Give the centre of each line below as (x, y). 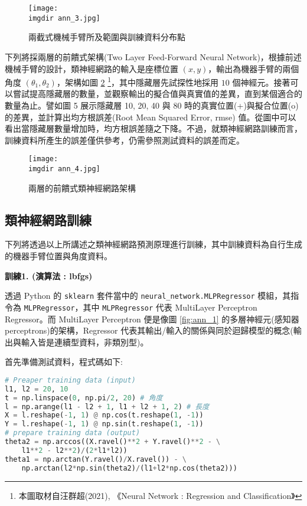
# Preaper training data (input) (70, 380)
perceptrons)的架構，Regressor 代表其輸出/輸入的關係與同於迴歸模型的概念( (149, 330)
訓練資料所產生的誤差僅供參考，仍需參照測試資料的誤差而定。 (125, 140)
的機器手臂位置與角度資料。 (58, 256)
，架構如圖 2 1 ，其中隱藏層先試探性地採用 (138, 81)
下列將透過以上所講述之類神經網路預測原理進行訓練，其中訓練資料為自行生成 (153, 244)
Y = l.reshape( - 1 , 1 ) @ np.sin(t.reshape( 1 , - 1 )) (104, 424)
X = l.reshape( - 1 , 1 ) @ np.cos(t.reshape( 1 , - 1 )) (104, 415)
